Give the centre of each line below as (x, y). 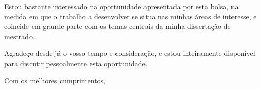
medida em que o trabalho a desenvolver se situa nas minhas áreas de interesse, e (130, 16)
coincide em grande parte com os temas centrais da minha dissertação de (118, 26)
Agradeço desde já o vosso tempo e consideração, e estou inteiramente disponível (130, 53)
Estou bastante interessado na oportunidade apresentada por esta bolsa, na (121, 6)
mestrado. (20, 36)
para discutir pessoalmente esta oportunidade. (76, 63)
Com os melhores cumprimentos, (55, 80)
